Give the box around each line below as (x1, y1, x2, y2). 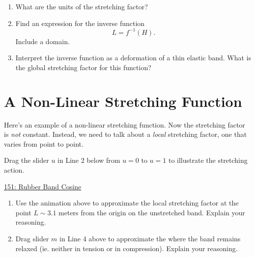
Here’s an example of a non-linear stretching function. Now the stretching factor (4, 119, 245, 129)
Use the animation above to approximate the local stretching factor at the (15, 198, 239, 208)
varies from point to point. (4, 138, 84, 149)
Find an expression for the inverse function (15, 18, 145, 28)
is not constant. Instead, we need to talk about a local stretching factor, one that (4, 129, 247, 139)
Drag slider (15, 233, 49, 243)
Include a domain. (15, 36, 70, 46)
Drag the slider (4, 155, 49, 165)
